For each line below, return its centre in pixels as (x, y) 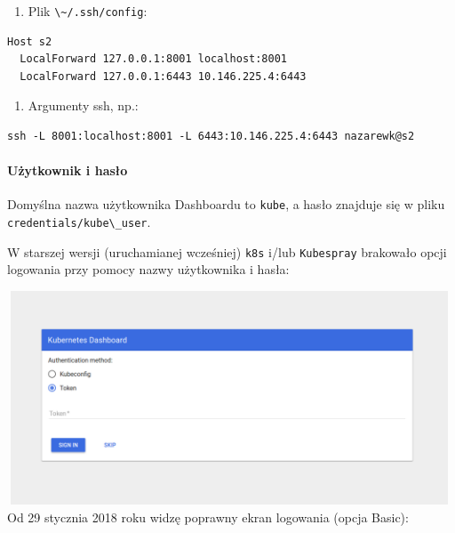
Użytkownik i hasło (68, 170)
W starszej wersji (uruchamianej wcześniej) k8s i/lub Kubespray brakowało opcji (227, 251)
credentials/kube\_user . (79, 222)
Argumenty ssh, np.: (83, 105)
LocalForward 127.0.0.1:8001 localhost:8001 (153, 59)
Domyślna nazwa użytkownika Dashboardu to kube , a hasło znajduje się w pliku (226, 204)
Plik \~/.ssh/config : (88, 11)
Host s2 (30, 41)
